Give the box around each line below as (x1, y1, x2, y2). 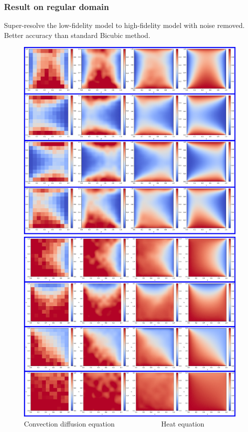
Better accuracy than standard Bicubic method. (4, 29, 151, 40)
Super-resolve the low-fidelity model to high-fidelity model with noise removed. (4, 20, 245, 30)
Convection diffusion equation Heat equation (24, 418, 205, 429)
